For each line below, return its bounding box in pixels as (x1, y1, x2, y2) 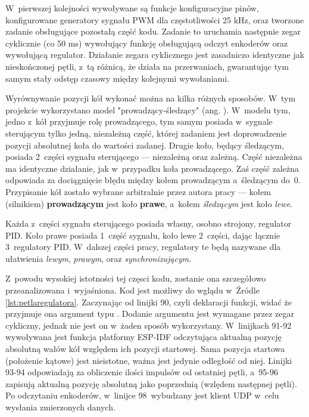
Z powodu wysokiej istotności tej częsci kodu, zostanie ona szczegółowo (5, 272, 266, 285)
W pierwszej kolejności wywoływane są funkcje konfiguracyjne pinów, (5, 2, 259, 14)
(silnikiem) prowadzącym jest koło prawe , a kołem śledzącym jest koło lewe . (5, 197, 292, 209)
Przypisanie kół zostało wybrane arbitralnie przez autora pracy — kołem (5, 185, 271, 197)
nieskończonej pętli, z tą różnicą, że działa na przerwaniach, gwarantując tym (5, 60, 289, 72)
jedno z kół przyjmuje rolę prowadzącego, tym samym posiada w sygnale (5, 115, 273, 128)
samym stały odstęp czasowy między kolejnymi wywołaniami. (5, 72, 229, 84)
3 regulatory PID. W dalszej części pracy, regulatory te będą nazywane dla (5, 240, 281, 253)
